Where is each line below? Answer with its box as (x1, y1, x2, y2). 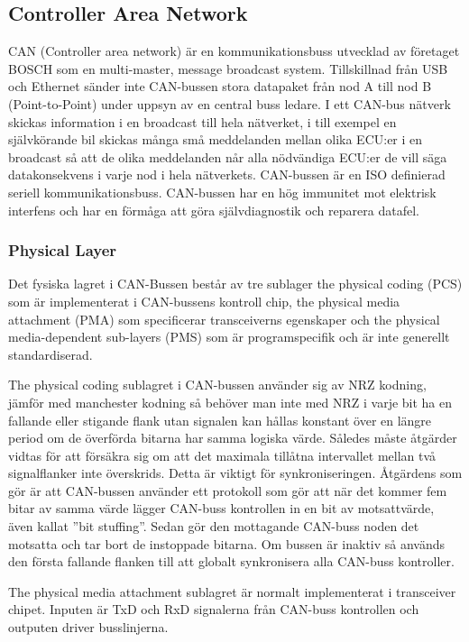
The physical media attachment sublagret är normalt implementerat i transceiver (8, 582, 456, 601)
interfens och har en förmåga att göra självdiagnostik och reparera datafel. (8, 200, 419, 219)
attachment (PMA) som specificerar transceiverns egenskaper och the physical (8, 309, 440, 328)
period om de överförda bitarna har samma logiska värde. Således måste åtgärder (8, 428, 457, 447)
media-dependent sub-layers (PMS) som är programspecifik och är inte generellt (8, 327, 450, 346)
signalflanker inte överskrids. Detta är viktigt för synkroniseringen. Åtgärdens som (8, 463, 463, 482)
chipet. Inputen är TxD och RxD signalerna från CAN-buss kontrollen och (8, 600, 419, 619)
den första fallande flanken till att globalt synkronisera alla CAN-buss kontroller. (8, 552, 455, 571)
